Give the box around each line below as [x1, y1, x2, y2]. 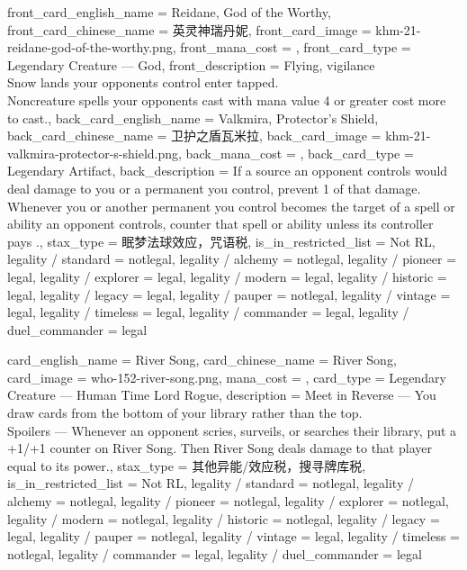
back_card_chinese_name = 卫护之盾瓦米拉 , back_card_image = [7, 126, 382, 145]
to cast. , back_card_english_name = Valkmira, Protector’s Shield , [7, 108, 379, 127]
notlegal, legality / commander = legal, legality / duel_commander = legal [7, 544, 422, 563]
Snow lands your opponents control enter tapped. [7, 73, 279, 92]
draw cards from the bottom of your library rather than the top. [7, 403, 363, 422]
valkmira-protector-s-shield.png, [7, 143, 182, 162]
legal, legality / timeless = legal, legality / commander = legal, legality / [7, 303, 409, 321]
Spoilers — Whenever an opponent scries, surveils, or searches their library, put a [7, 421, 457, 439]
